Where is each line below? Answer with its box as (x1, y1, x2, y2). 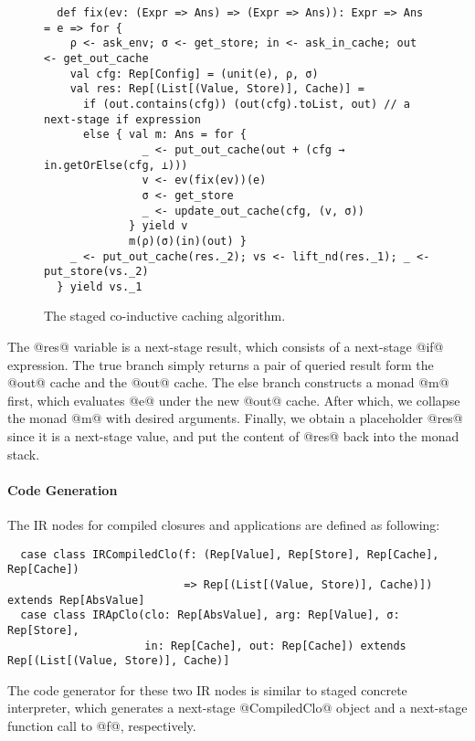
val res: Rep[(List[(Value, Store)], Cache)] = (69, 82, 364, 96)
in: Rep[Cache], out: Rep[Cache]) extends (144, 639, 406, 652)
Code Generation (7, 480, 118, 499)
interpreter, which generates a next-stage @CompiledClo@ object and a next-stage (7, 698, 468, 717)
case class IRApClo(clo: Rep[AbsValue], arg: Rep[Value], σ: (20, 609, 400, 622)
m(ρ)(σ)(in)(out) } (129, 234, 247, 248)
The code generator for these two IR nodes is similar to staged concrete (7, 680, 407, 699)
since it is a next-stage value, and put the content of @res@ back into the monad (7, 427, 459, 446)
